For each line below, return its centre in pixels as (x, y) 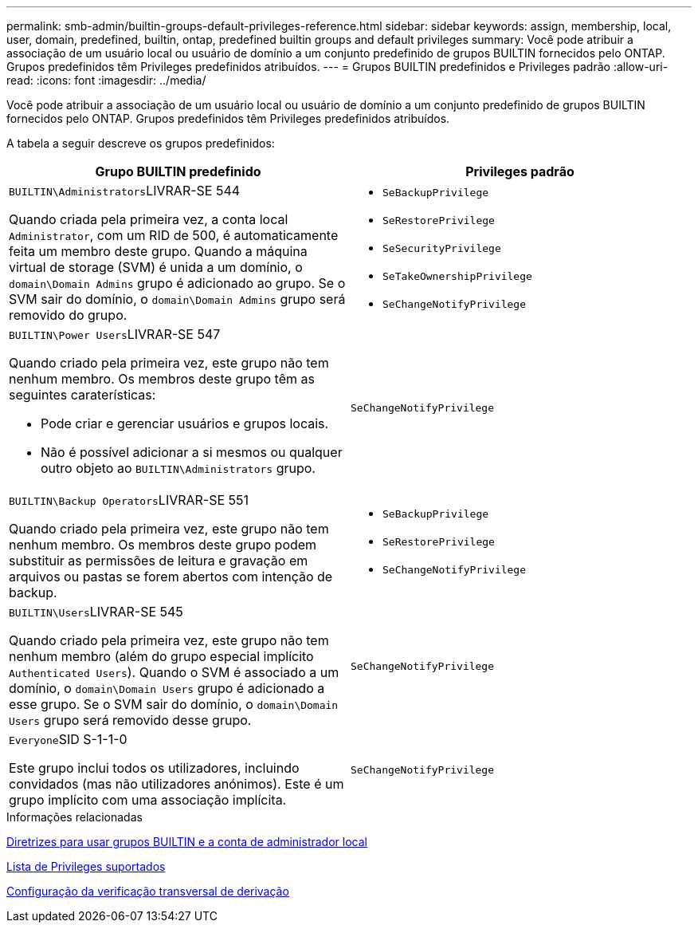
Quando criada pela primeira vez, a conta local (149, 219)
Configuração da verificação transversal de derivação (148, 891)
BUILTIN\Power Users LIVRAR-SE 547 (115, 334)
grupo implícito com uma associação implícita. (148, 800)
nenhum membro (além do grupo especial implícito (161, 656)
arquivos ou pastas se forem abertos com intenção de (171, 577)
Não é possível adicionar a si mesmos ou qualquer (192, 452)
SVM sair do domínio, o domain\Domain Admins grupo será (177, 299)
